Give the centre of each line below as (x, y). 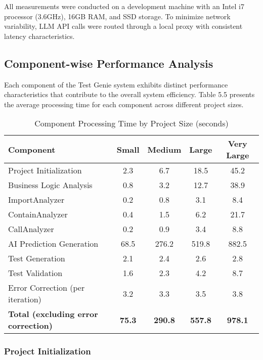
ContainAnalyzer (38, 214)
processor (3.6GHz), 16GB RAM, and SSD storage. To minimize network (117, 16)
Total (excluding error (53, 314)
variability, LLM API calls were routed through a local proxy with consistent (123, 26)
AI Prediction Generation (53, 244)
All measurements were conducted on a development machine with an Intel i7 (124, 6)
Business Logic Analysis (50, 185)
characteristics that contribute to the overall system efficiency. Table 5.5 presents (129, 94)
